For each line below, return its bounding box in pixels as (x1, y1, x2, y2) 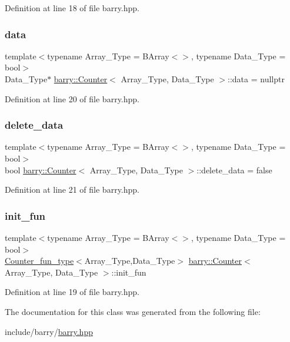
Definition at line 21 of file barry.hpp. (5, 183, 139, 196)
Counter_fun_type (5, 254, 74, 267)
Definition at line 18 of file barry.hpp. (5, 2, 139, 14)
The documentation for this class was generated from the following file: (5, 305, 261, 317)
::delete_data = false (196, 163, 272, 176)
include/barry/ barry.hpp (5, 325, 93, 337)
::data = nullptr (228, 73, 285, 85)
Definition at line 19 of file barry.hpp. (5, 286, 139, 298)
